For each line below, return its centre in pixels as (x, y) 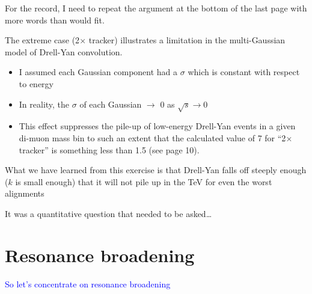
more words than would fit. (55, 20)
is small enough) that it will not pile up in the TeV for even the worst (144, 181)
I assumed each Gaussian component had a (98, 72)
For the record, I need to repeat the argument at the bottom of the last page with (156, 8)
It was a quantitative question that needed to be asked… (109, 213)
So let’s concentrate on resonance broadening (88, 283)
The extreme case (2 (42, 40)
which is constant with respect (244, 72)
